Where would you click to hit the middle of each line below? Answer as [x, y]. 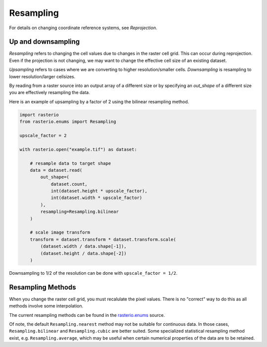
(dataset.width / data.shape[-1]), [84, 247]
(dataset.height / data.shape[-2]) [84, 253]
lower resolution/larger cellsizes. [42, 76]
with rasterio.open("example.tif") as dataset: [78, 149]
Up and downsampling [44, 42]
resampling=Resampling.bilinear [79, 212]
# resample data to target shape [70, 163]
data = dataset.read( [56, 170]
